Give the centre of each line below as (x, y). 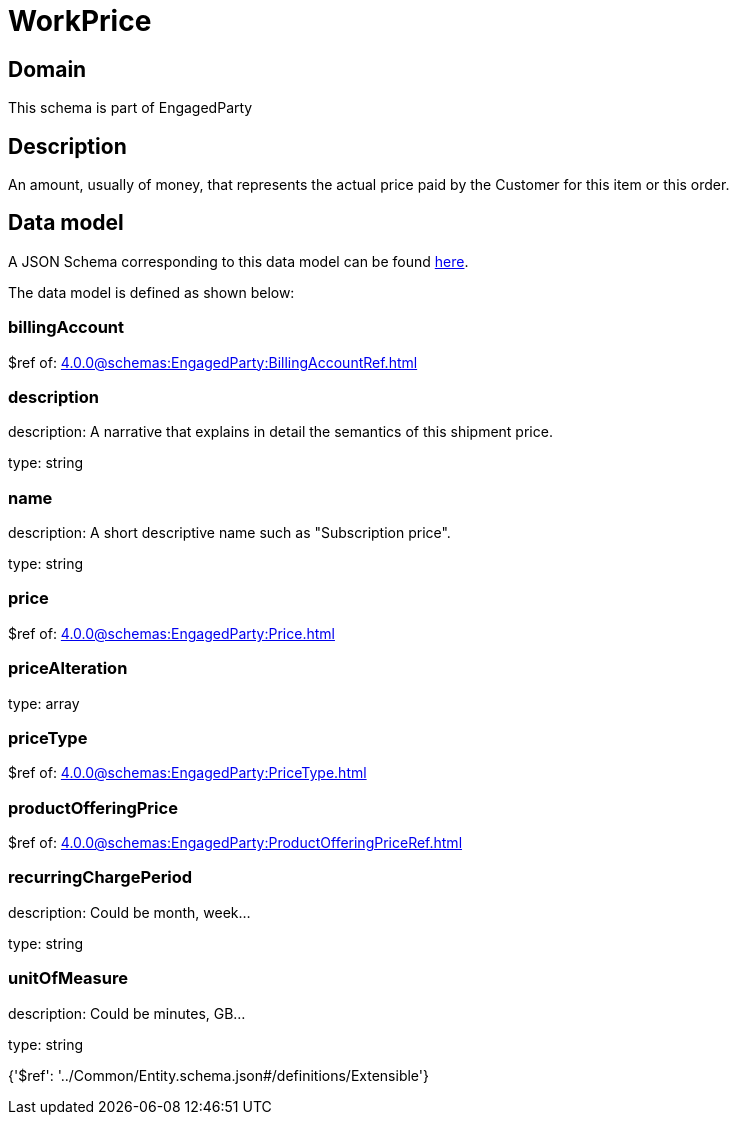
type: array (44, 703)
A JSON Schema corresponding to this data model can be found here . (238, 261)
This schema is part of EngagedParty (130, 108)
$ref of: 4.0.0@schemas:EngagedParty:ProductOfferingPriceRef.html (235, 843)
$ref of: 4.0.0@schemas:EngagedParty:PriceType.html (187, 773)
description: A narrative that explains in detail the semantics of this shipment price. (280, 432)
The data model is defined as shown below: (151, 292)
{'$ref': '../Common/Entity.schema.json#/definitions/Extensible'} (218, 1075)
